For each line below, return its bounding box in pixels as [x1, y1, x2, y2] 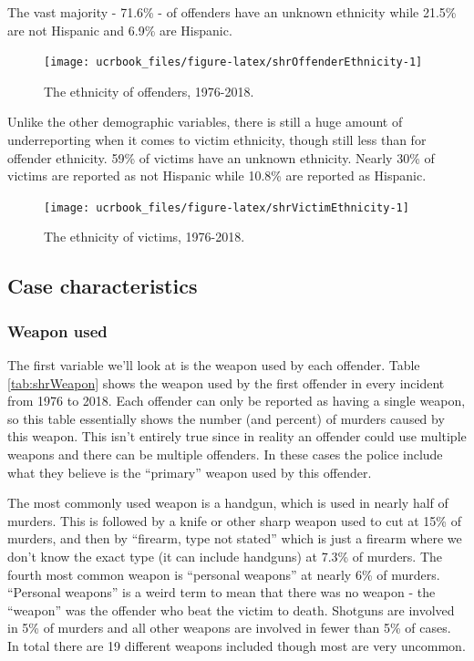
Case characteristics [7, 272, 198, 300]
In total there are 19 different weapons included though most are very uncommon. [7, 635, 466, 655]
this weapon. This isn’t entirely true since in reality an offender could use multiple [7, 427, 467, 446]
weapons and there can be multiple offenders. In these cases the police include [7, 445, 443, 464]
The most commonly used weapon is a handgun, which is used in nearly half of [7, 493, 448, 512]
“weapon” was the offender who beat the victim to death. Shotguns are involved [7, 600, 455, 619]
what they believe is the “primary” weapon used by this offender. [7, 462, 372, 481]
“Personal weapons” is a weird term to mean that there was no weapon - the [7, 583, 436, 602]
